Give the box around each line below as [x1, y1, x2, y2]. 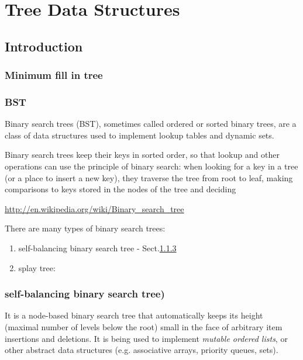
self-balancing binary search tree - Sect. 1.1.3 [18, 241, 177, 254]
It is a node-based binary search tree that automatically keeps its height [5, 309, 263, 321]
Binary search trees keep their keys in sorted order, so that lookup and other [5, 148, 280, 161]
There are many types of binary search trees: [5, 222, 166, 234]
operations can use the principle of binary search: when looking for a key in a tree [5, 160, 298, 172]
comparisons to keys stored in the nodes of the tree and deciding [5, 183, 236, 195]
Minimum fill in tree [5, 68, 103, 82]
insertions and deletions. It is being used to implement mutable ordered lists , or [5, 332, 288, 344]
